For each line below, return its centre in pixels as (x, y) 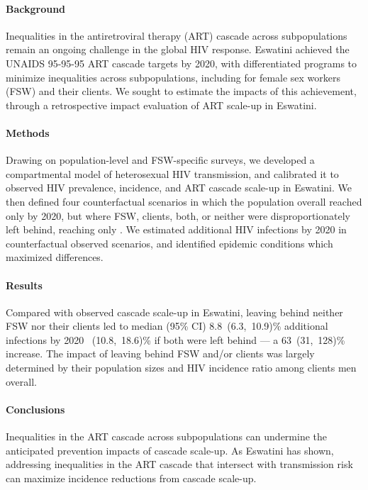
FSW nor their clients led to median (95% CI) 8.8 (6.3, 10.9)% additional (167, 326)
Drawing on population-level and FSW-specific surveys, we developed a (160, 160)
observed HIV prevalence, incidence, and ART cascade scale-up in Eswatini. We (179, 188)
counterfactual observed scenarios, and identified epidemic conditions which (169, 243)
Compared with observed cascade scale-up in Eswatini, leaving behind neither (174, 312)
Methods (28, 132)
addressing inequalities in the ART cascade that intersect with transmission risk (179, 464)
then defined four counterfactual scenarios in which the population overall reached (184, 201)
